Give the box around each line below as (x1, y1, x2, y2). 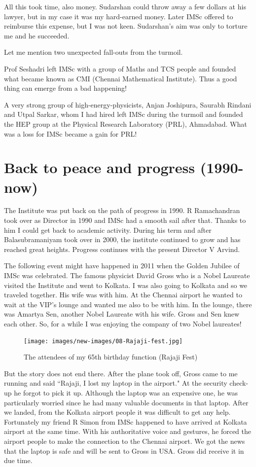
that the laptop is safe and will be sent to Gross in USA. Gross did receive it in (4, 445, 244, 456)
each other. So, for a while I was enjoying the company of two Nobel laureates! (4, 318, 242, 328)
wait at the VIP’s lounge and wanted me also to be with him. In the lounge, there (4, 299, 252, 309)
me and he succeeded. (4, 30, 70, 40)
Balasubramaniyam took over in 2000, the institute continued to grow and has (4, 234, 241, 245)
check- (229, 378, 249, 388)
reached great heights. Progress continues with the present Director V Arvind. (4, 244, 240, 254)
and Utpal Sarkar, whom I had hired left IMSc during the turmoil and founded (4, 109, 243, 119)
